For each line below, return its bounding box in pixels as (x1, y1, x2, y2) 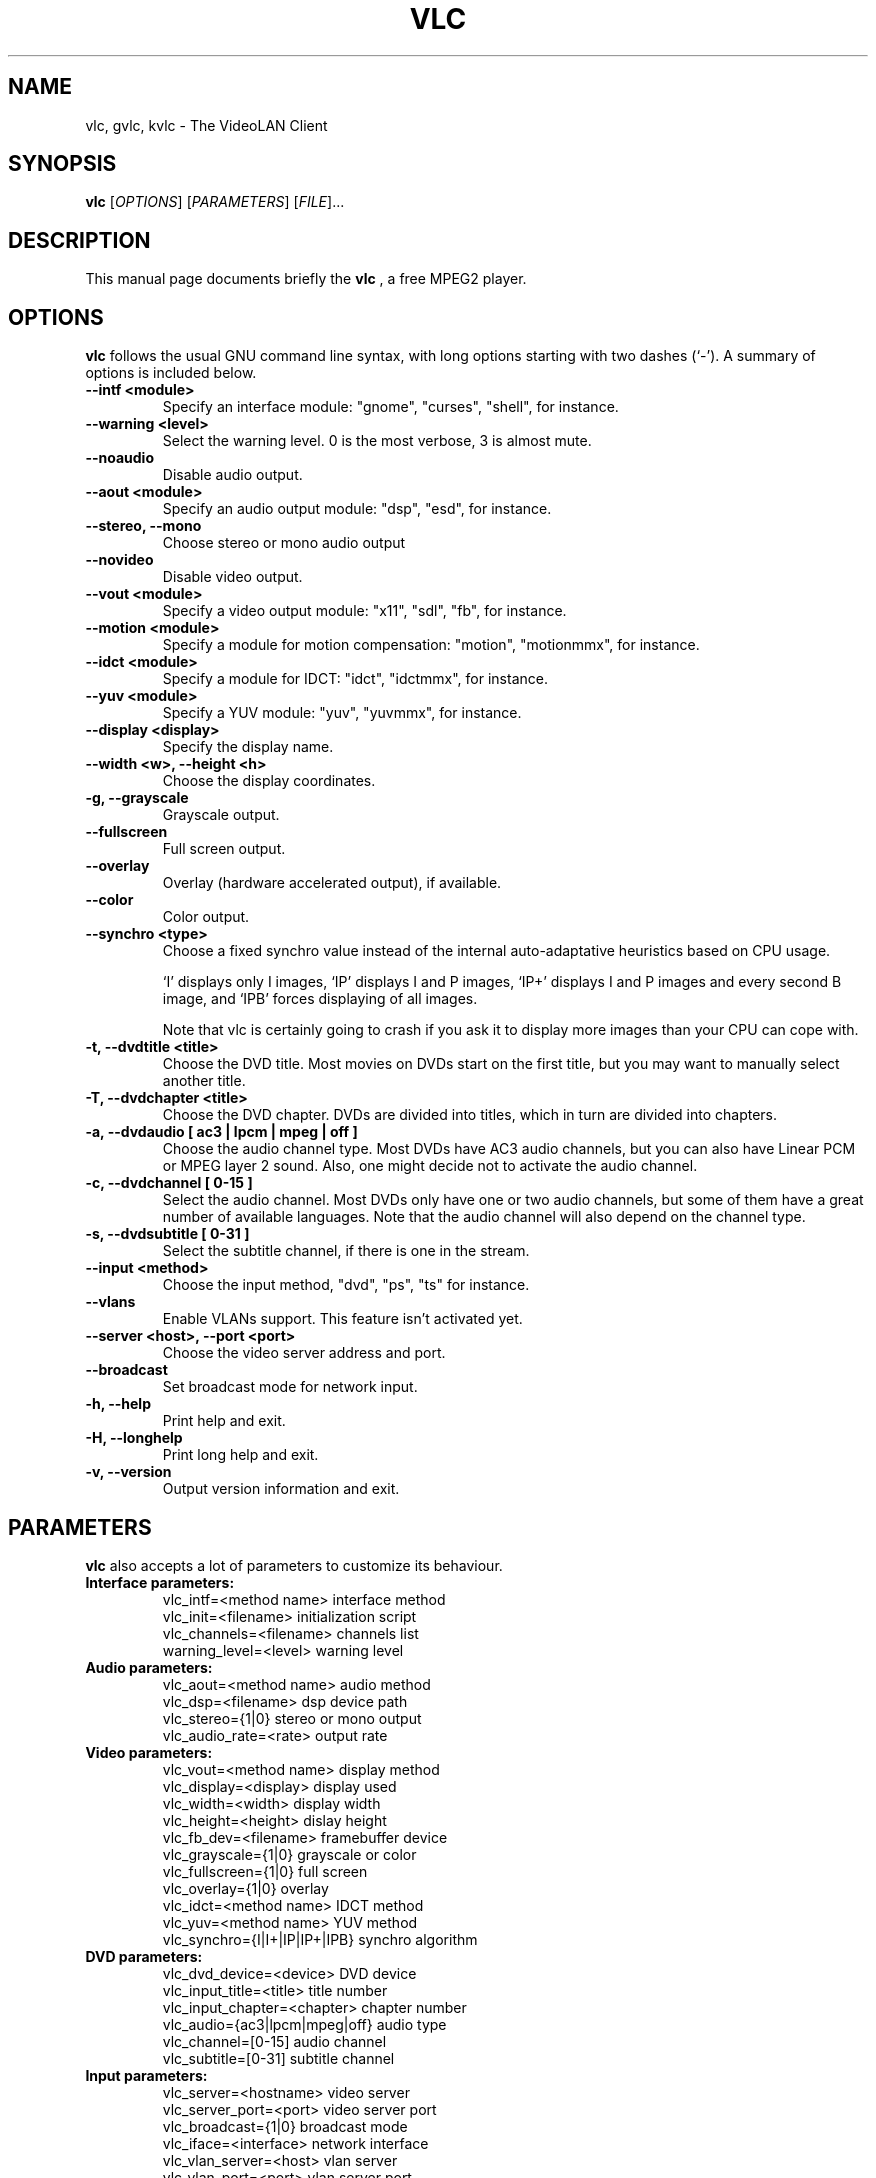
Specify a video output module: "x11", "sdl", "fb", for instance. (162, 602, 567, 620)
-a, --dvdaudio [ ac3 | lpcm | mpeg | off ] (85, 1123, 358, 1141)
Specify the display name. (162, 738, 334, 756)
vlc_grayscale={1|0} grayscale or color (162, 1845, 417, 1863)
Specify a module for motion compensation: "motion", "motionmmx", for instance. (162, 636, 700, 654)
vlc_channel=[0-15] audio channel (162, 2032, 387, 2050)
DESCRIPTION (8, 227, 151, 253)
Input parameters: (85, 2066, 208, 2084)
